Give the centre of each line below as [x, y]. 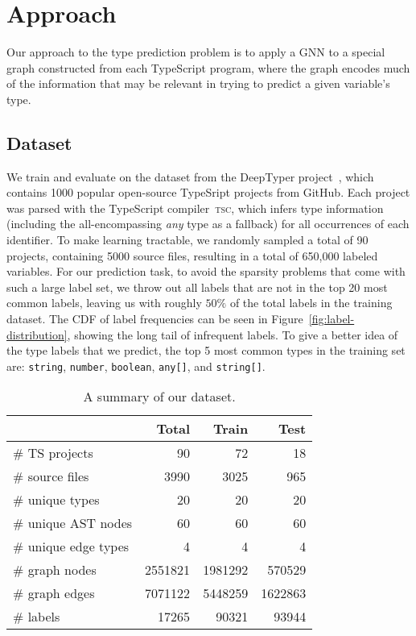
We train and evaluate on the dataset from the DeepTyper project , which [190, 176]
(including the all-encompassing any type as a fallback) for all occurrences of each [208, 224]
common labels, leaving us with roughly [104, 303]
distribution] [37, 334]
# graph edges [54, 593]
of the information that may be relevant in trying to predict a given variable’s [198, 83]
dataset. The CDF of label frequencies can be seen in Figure [155, 319]
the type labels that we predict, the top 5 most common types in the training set [206, 350]
